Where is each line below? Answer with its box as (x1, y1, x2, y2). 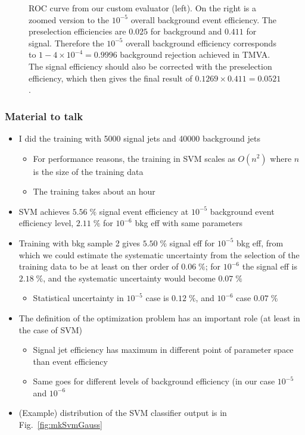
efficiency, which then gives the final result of (29, 71, 192, 84)
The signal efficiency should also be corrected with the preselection (29, 60, 272, 72)
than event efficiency (33, 355, 108, 367)
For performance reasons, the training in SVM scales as (33, 152, 235, 164)
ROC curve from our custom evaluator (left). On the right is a (29, 2, 257, 14)
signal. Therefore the (29, 36, 104, 49)
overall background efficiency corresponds (126, 36, 276, 49)
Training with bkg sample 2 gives (18, 236, 140, 249)
